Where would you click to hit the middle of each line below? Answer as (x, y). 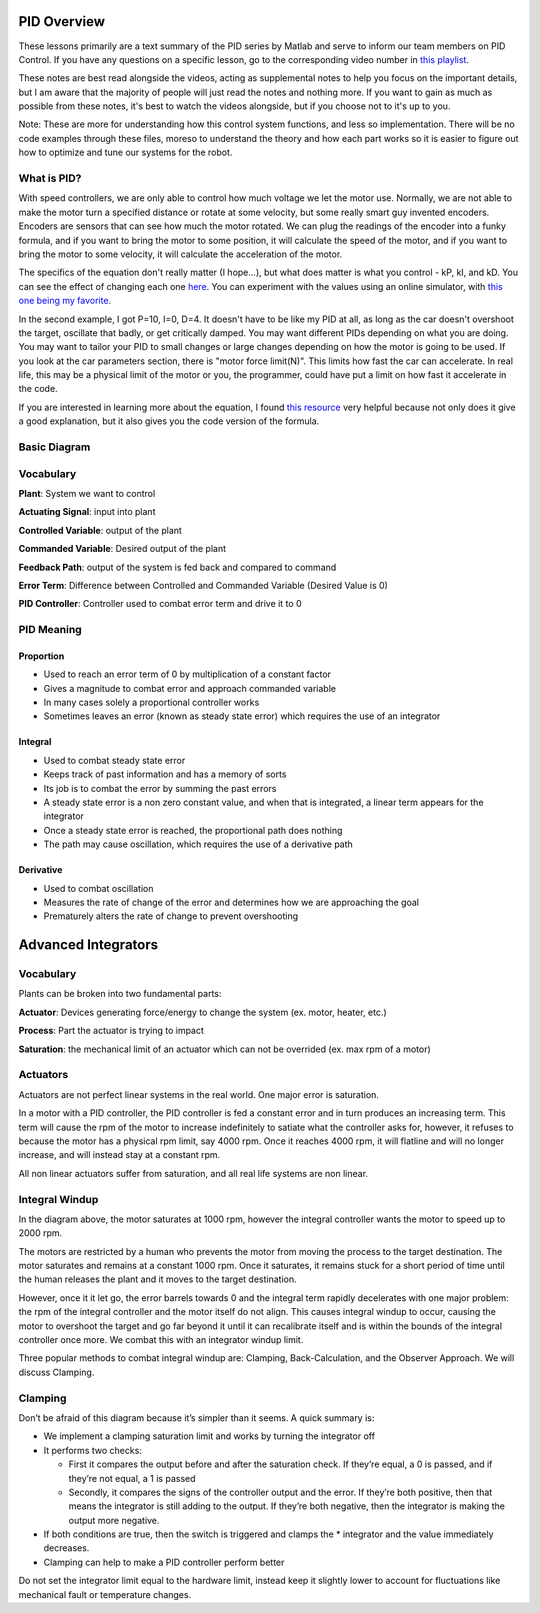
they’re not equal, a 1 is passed (132, 1478)
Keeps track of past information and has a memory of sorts (165, 774)
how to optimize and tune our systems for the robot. (125, 152)
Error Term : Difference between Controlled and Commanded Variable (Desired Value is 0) (203, 585)
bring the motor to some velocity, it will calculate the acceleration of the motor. (180, 254)
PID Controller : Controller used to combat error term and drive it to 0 (160, 604)
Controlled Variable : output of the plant (100, 530)
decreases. (66, 1548)
